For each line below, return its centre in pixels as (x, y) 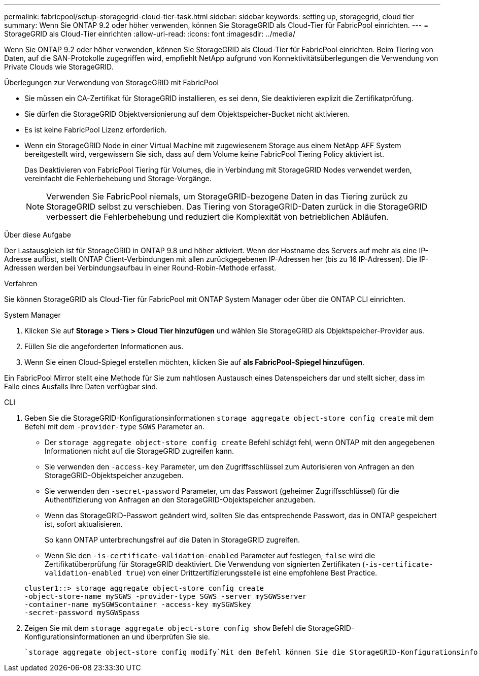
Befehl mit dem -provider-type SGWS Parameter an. (114, 427)
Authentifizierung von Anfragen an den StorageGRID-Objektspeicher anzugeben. (180, 500)
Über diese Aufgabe (38, 235)
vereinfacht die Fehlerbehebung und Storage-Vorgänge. (118, 178)
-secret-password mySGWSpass (82, 613)
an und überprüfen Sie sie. (166, 637)
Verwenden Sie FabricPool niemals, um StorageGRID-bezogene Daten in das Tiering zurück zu (227, 196)
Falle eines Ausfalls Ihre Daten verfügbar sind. (81, 386)
